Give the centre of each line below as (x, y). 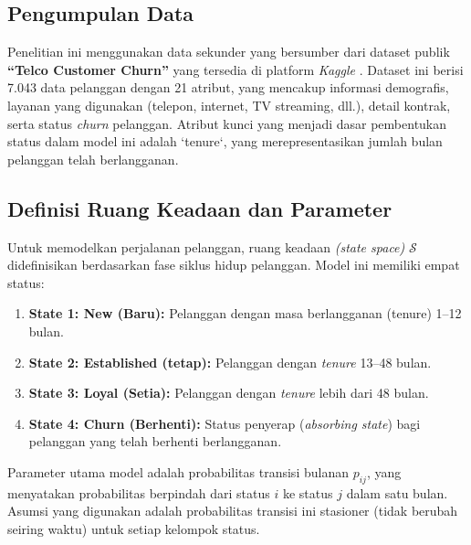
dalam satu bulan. (397, 492)
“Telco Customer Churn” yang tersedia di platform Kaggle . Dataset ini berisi (235, 69)
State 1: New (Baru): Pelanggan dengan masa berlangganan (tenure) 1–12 (245, 313)
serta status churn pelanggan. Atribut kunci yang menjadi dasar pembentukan (227, 123)
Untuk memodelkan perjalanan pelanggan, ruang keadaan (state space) (206, 246)
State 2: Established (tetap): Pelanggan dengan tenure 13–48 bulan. (230, 362)
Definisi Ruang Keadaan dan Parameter (200, 208)
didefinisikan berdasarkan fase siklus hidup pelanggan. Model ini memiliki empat (234, 265)
